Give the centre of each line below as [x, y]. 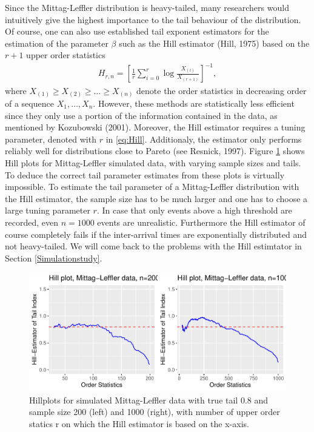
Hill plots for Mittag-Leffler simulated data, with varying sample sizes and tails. [153, 162]
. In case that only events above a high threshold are [194, 210]
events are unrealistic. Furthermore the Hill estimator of [201, 222]
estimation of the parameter [57, 43]
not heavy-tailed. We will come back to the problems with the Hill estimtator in [153, 246]
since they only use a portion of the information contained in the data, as [141, 115]
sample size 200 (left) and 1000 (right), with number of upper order [155, 412]
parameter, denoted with [51, 139]
